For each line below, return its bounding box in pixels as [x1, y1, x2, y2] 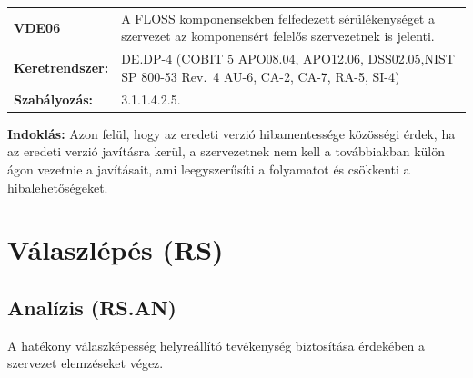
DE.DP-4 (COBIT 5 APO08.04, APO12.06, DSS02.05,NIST [121, 49, 455, 68]
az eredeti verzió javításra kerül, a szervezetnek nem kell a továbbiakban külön [7, 142, 445, 161]
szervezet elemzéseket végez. [7, 353, 164, 373]
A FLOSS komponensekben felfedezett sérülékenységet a [121, 8, 435, 27]
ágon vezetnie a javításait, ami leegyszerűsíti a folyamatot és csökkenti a [7, 159, 410, 178]
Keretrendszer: [14, 57, 109, 76]
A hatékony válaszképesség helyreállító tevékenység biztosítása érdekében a [7, 335, 425, 354]
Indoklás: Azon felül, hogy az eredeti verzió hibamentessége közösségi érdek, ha [7, 124, 456, 143]
